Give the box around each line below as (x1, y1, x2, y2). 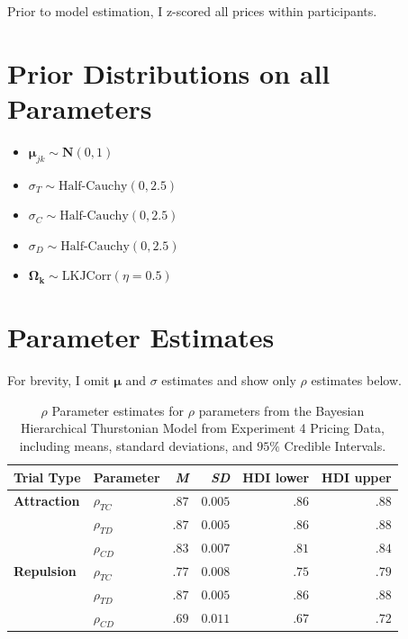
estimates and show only (161, 371, 296, 390)
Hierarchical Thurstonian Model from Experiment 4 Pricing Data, (20, 418, 385, 437)
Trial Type (14, 467, 81, 486)
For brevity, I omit (7, 371, 110, 390)
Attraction (14, 491, 80, 510)
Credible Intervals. (284, 436, 386, 454)
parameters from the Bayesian (198, 400, 365, 419)
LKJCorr (61, 270, 112, 283)
